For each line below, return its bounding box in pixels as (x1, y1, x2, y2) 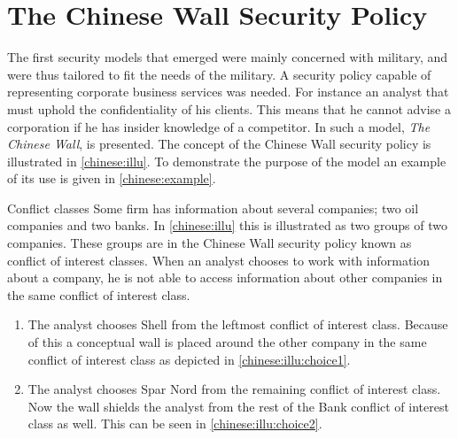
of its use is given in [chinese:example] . (7, 169, 216, 188)
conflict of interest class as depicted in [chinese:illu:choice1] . (27, 350, 351, 368)
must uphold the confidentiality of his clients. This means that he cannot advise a (7, 99, 451, 118)
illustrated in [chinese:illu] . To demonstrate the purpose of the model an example (7, 151, 446, 170)
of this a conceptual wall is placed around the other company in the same (27, 333, 427, 351)
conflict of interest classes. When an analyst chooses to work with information (7, 250, 431, 269)
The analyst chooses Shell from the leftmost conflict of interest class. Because (27, 315, 448, 334)
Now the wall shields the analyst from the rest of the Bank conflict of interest (27, 397, 449, 415)
